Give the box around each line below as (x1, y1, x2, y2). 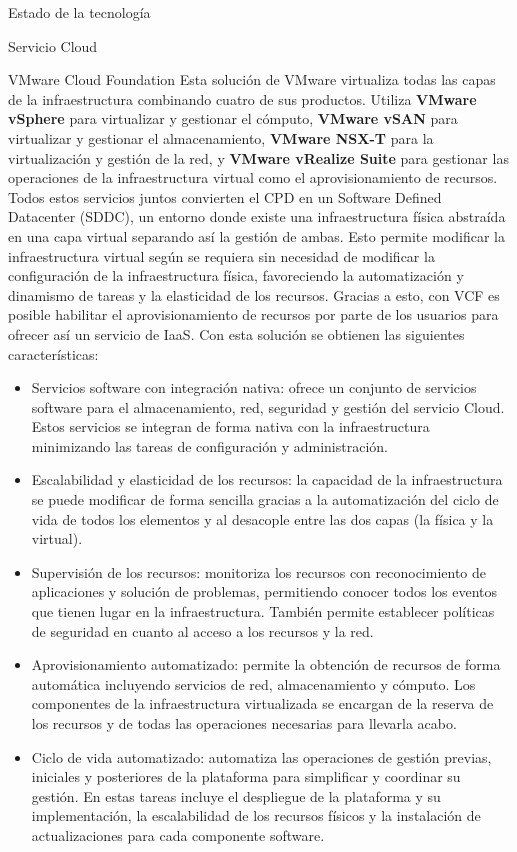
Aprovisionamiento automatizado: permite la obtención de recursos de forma (31, 654, 501, 675)
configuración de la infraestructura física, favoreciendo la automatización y (8, 265, 464, 286)
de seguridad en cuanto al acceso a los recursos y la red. (31, 620, 374, 641)
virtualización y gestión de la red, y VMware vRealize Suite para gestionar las (8, 147, 509, 168)
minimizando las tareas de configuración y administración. (31, 435, 388, 456)
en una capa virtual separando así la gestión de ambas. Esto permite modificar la (8, 225, 505, 246)
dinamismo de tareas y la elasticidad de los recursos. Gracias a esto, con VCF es (8, 284, 500, 305)
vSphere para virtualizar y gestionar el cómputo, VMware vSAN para (8, 108, 458, 129)
